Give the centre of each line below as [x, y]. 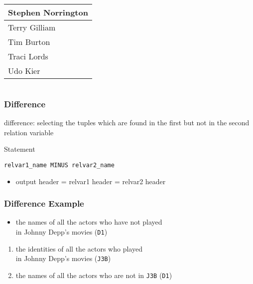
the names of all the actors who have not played [89, 222]
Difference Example [44, 203]
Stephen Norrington [48, 12]
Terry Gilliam [32, 27]
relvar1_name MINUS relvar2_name [59, 165]
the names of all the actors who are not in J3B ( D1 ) [94, 275]
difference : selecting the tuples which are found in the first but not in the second [127, 123]
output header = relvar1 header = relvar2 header [91, 181]
